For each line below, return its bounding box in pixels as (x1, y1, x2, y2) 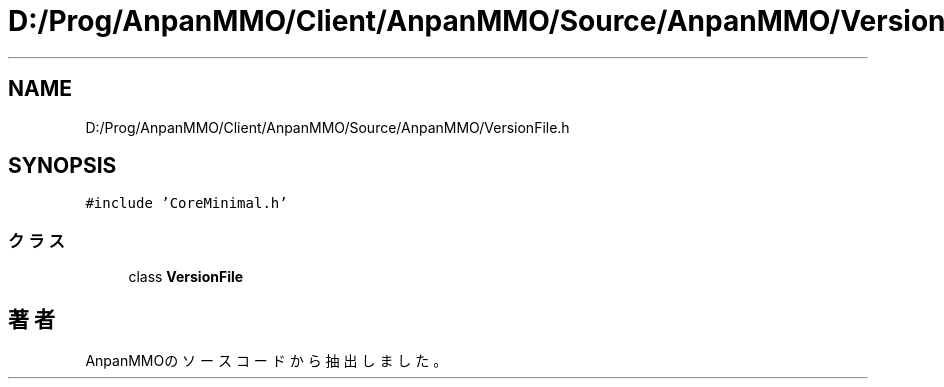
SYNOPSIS (8, 153, 117, 179)
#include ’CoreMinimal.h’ (85, 195, 288, 212)
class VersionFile (128, 268, 244, 286)
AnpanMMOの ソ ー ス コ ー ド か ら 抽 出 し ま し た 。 (85, 352, 448, 370)
